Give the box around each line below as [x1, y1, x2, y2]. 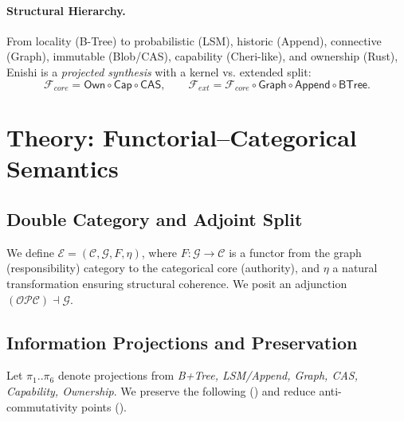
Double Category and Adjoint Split [6, 206, 303, 231]
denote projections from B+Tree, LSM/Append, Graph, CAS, [57, 367, 358, 384]
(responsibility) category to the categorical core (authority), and [6, 259, 320, 276]
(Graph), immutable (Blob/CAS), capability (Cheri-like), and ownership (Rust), [6, 48, 398, 64]
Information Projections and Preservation [6, 329, 358, 354]
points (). [81, 398, 127, 415]
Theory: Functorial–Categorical [6, 121, 357, 154]
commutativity [6, 398, 78, 415]
